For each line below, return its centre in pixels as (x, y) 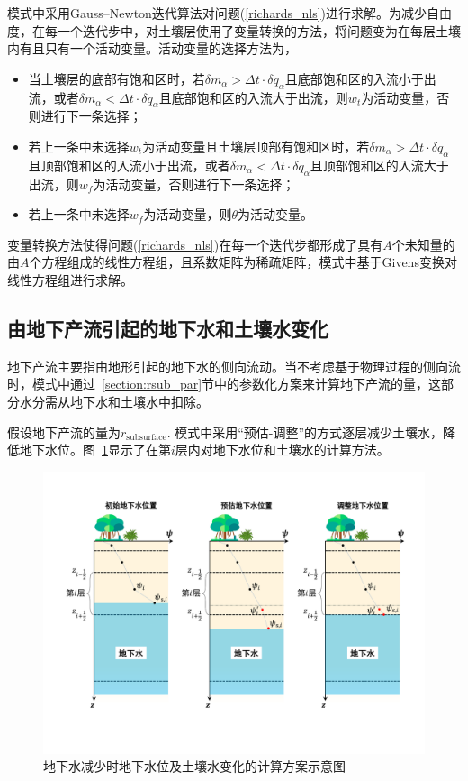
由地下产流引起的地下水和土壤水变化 (168, 328)
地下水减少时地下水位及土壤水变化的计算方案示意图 (194, 766)
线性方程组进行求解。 (70, 279)
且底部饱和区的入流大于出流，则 (253, 97)
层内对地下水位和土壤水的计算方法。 (282, 450)
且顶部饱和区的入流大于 (379, 165)
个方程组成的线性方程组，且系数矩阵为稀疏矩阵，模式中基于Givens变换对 (243, 262)
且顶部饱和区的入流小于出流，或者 (129, 165)
